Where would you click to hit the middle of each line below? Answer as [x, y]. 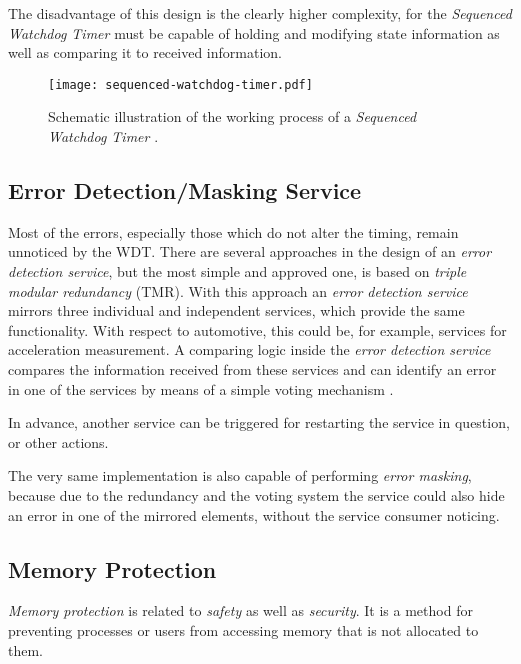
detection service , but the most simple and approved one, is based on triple [237, 271]
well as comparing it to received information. [145, 52]
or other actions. [58, 441]
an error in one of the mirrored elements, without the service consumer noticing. [254, 514]
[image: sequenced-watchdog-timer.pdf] [180, 84]
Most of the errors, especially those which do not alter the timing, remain [233, 231]
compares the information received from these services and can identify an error [252, 368]
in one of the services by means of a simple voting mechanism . [201, 388]
